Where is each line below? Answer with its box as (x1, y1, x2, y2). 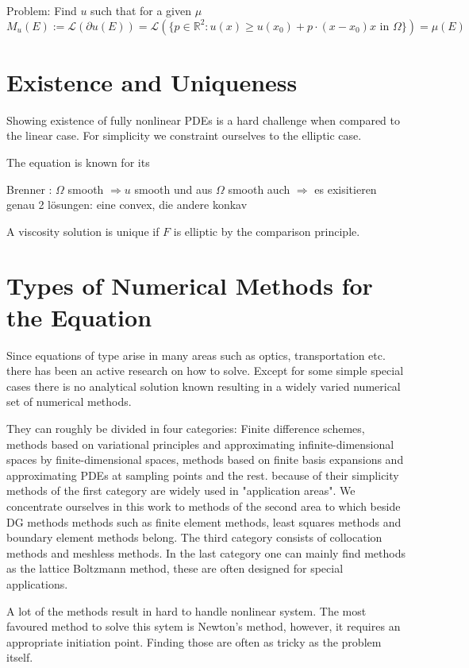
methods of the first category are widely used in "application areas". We (6, 482, 356, 499)
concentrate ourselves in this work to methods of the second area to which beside (6, 497, 401, 514)
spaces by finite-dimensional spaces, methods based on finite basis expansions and (6, 451, 404, 468)
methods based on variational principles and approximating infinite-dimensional (6, 435, 394, 452)
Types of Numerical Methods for (6, 269, 373, 302)
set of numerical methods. (6, 393, 132, 410)
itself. (6, 649, 33, 666)
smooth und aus (134, 180, 213, 197)
